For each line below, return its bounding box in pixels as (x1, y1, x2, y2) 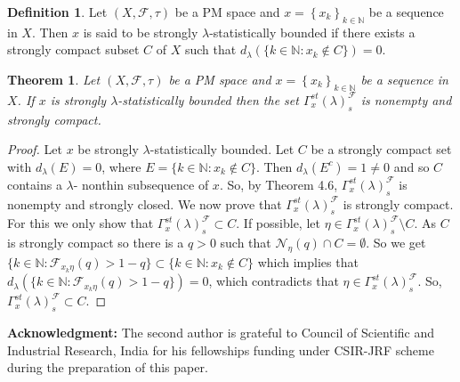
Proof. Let (7, 140, 62, 158)
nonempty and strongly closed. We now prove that (7, 194, 282, 213)
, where (101, 157, 141, 175)
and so (393, 157, 430, 175)
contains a (7, 175, 62, 193)
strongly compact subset (7, 40, 140, 59)
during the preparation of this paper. (7, 358, 208, 377)
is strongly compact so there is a (7, 233, 184, 252)
